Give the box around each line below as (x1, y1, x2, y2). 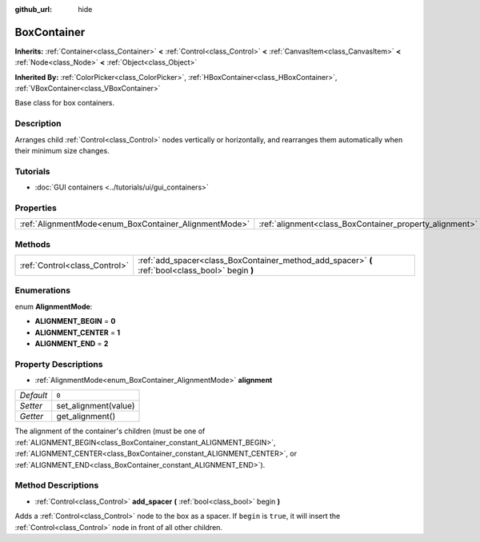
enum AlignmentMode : (14, 301, 93, 311)
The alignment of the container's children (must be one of (14, 426, 206, 436)
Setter (19, 401, 43, 412)
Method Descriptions (14, 480, 99, 491)
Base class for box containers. (14, 98, 115, 108)
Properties (14, 202, 58, 213)
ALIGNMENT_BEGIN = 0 (34, 317, 116, 326)
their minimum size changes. (14, 146, 110, 155)
